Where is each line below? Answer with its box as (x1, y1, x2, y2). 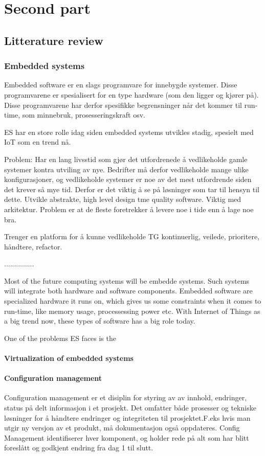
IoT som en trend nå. (4, 136, 71, 147)
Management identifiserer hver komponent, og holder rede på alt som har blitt (4, 432, 249, 443)
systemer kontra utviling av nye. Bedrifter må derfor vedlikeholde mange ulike (4, 164, 249, 174)
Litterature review (4, 32, 103, 48)
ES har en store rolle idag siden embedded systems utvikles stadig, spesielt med (4, 126, 254, 137)
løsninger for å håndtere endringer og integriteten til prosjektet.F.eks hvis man (4, 412, 251, 423)
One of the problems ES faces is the (4, 332, 117, 343)
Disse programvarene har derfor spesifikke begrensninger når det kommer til (4, 99, 242, 110)
